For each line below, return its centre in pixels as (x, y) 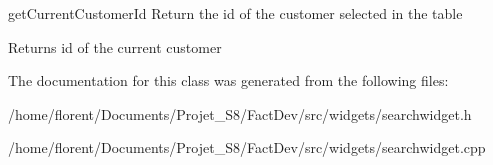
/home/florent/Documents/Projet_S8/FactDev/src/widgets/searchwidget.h (240, 113)
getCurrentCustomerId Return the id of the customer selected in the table (235, 13)
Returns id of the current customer (115, 46)
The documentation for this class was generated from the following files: (228, 80)
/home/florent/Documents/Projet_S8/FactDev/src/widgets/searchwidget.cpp (247, 147)
